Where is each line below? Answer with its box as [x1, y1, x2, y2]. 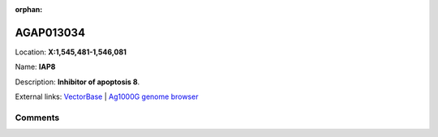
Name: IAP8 [15, 62, 56, 72]
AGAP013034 [15, 25, 85, 40]
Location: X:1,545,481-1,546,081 [15, 47, 127, 57]
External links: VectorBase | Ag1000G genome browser [15, 92, 199, 101]
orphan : [15, 5, 43, 14]
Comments [15, 112, 60, 123]
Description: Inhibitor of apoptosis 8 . [15, 77, 140, 87]
